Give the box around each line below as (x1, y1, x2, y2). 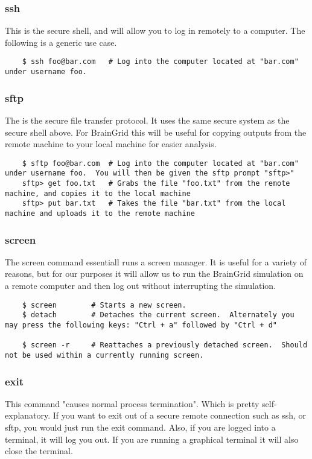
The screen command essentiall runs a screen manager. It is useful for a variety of (5, 255, 307, 268)
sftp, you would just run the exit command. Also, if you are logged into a (5, 421, 276, 433)
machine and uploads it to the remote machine (5, 209, 195, 218)
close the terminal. (5, 445, 73, 457)
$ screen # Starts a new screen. (22, 300, 186, 309)
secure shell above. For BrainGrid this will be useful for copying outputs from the (5, 125, 307, 138)
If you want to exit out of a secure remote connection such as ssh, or (53, 409, 307, 422)
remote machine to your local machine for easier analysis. (5, 138, 217, 150)
